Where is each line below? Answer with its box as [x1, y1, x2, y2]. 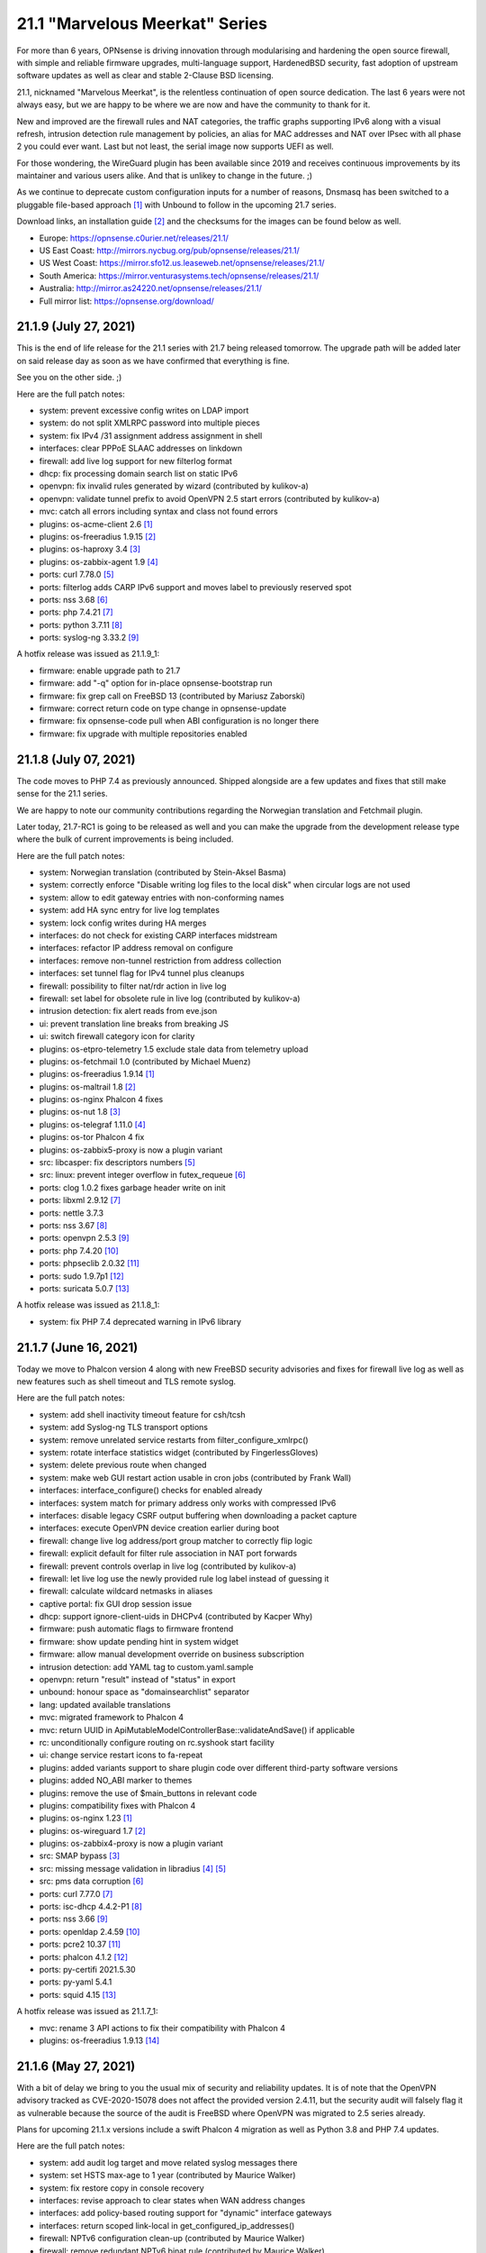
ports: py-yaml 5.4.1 [39, 1976, 112, 1987]
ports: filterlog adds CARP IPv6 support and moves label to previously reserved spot [39, 581, 352, 592]
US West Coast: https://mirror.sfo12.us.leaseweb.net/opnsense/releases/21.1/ [39, 258, 325, 269]
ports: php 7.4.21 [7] [39, 607, 113, 617]
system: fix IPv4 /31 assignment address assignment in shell [39, 430, 263, 441]
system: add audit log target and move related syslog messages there [39, 2157, 298, 2167]
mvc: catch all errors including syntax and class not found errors [39, 506, 279, 517]
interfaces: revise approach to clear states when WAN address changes [39, 2194, 306, 2205]
